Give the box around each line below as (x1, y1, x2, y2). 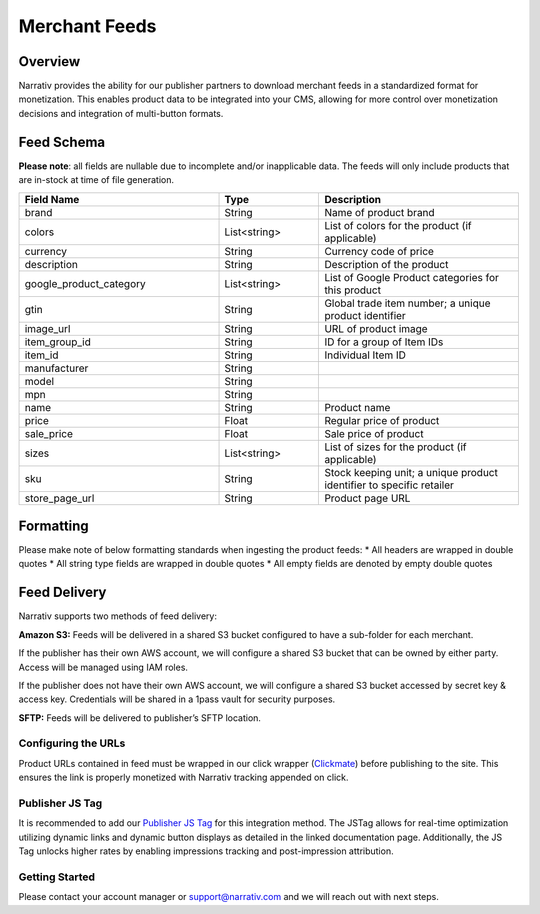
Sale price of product (324, 426, 424, 440)
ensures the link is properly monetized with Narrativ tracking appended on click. (18, 771, 349, 784)
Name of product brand (324, 205, 435, 219)
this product (324, 283, 382, 297)
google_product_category (24, 276, 147, 290)
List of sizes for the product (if (324, 440, 467, 454)
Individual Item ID (324, 348, 407, 362)
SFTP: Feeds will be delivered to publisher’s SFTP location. (18, 711, 262, 724)
